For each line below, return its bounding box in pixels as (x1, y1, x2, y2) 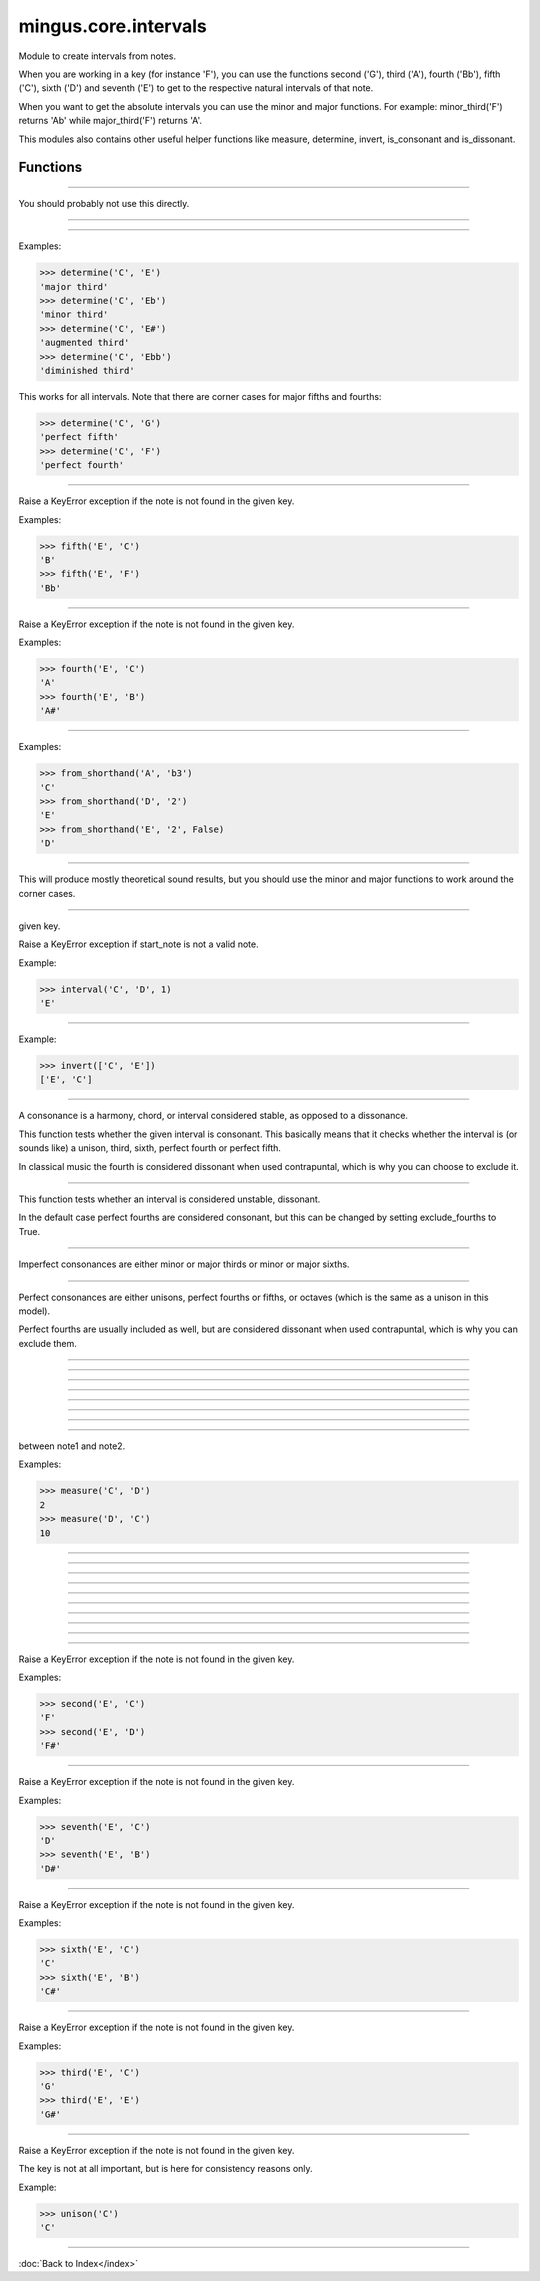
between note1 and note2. (18, 1440, 126, 1452)
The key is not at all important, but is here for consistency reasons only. (18, 2163, 314, 2175)
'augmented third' (39, 337, 130, 349)
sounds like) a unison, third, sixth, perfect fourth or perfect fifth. (18, 1142, 282, 1154)
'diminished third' (39, 365, 135, 377)
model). (18, 1305, 50, 1317)
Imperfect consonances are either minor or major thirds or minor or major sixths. (18, 1258, 350, 1270)
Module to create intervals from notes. (18, 50, 177, 62)
